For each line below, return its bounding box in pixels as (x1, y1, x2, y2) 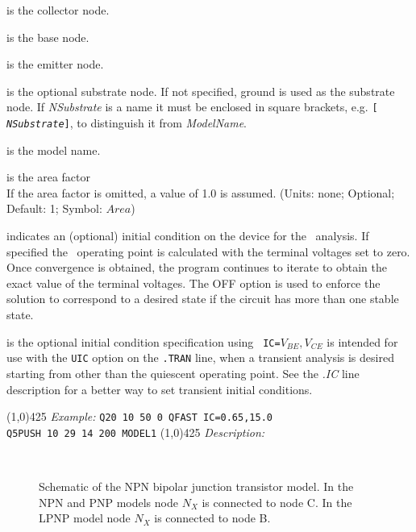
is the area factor (6, 168, 90, 185)
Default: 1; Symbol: (6, 200, 102, 217)
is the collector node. (6, 2, 110, 18)
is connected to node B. (154, 509, 271, 526)
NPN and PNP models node (39, 493, 178, 510)
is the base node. (6, 28, 89, 45)
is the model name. (6, 141, 101, 158)
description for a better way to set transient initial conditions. (6, 380, 313, 397)
